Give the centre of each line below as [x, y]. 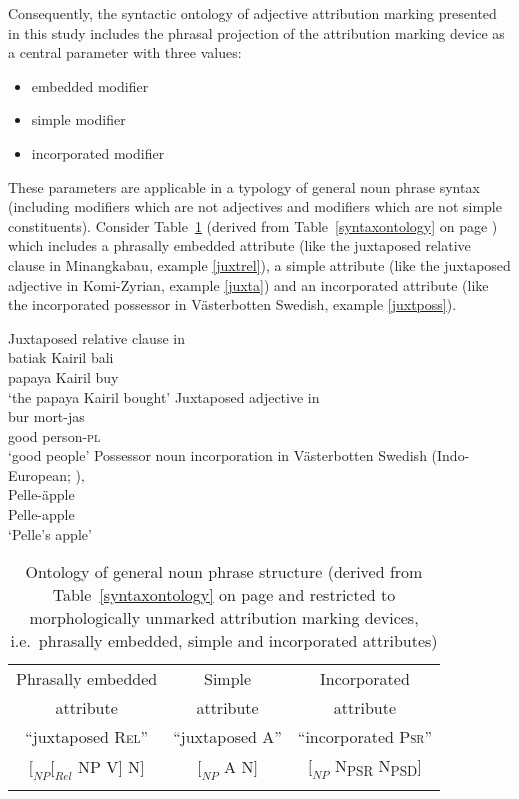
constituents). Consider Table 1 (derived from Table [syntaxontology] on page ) [253, 225]
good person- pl [54, 435]
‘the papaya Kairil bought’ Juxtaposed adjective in [164, 396]
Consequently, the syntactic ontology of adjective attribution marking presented [252, 13]
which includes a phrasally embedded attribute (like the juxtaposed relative [239, 245]
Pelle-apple [41, 514]
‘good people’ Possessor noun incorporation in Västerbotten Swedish [217, 455]
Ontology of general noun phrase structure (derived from [224, 572]
